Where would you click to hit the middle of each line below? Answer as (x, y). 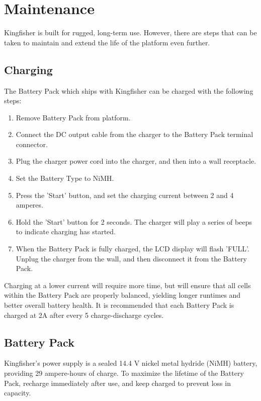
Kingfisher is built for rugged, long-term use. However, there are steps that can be (130, 32)
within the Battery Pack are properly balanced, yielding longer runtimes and (122, 295)
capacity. (18, 393)
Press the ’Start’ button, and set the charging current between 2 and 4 (125, 195)
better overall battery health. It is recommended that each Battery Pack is (119, 305)
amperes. (29, 205)
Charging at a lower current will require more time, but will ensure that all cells (127, 285)
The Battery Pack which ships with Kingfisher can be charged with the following (129, 90)
